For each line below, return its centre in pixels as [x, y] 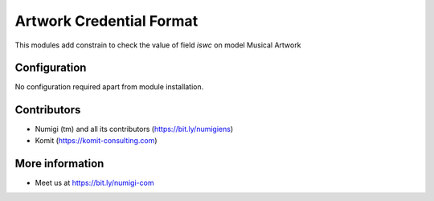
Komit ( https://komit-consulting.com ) [96, 140]
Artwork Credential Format [106, 21]
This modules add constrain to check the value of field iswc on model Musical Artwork [158, 45]
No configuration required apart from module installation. [109, 87]
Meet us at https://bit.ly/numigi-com [94, 183]
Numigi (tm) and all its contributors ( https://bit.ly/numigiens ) [134, 129]
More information [59, 164]
